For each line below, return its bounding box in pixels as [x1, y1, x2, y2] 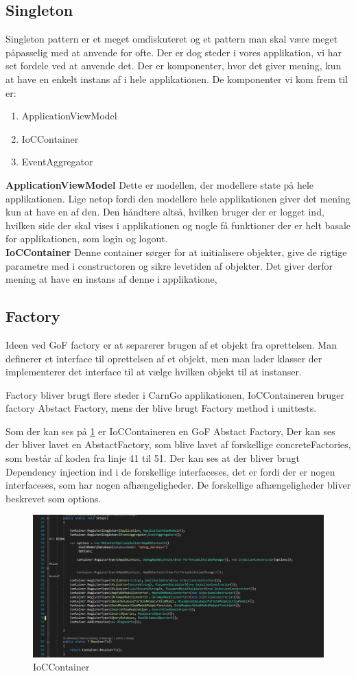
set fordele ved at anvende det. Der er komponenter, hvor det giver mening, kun [5, 58, 342, 73]
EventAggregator [21, 154, 93, 169]
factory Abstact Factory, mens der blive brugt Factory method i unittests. [5, 401, 317, 415]
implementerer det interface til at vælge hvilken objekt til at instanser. [5, 364, 302, 379]
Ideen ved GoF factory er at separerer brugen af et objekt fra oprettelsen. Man [5, 337, 337, 351]
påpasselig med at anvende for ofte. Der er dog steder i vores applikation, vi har [5, 45, 342, 59]
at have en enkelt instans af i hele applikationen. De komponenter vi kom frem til [5, 71, 348, 86]
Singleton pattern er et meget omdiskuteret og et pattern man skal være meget [5, 32, 338, 46]
